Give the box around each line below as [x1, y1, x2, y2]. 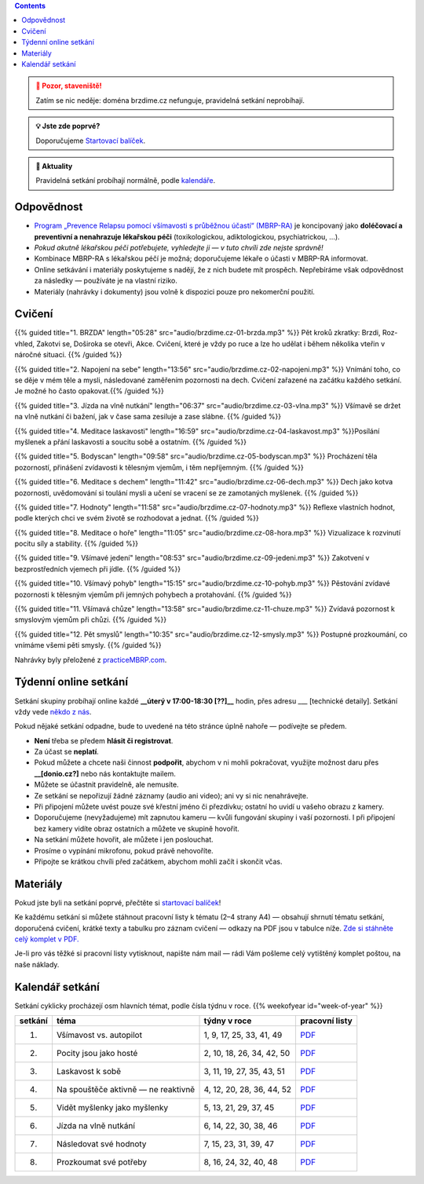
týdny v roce [203, 1015, 252, 1026]
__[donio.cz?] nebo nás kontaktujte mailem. [34, 769, 176, 778]
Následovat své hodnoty [56, 1138, 147, 1149]
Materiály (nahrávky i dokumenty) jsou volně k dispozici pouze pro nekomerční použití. [34, 287, 316, 296]
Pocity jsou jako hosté [56, 1048, 138, 1059]
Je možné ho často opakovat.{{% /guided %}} [14, 386, 164, 396]
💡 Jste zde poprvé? [35, 122, 101, 131]
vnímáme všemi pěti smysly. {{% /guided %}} [14, 641, 162, 650]
